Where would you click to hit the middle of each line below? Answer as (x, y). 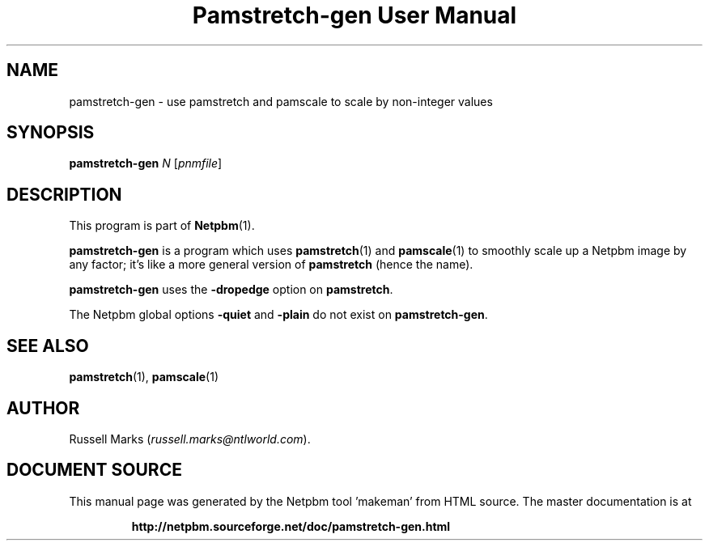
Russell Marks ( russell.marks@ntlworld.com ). (190, 439)
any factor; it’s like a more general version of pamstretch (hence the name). (271, 265)
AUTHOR (43, 408)
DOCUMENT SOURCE (94, 470)
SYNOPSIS (51, 133)
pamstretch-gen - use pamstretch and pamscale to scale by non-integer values (281, 101)
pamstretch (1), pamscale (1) (144, 377)
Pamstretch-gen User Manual (354, 15)
